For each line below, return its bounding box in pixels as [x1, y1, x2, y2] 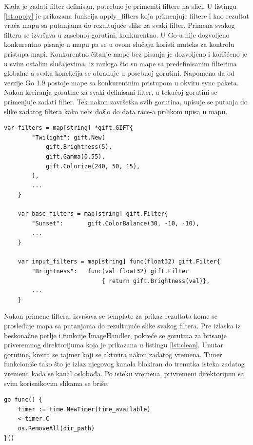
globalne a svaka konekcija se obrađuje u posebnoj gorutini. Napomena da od [4, 68, 235, 78]
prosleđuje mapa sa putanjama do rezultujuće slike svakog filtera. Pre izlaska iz [4, 321, 241, 330]
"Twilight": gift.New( [32, 134, 105, 141]
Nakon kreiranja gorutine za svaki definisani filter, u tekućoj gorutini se [4, 87, 217, 97]
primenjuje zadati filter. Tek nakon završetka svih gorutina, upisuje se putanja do [4, 96, 248, 106]
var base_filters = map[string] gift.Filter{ [18, 210, 168, 218]
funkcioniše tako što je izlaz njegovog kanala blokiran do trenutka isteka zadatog [4, 359, 245, 369]
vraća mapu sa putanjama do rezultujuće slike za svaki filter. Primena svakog [4, 20, 235, 30]
